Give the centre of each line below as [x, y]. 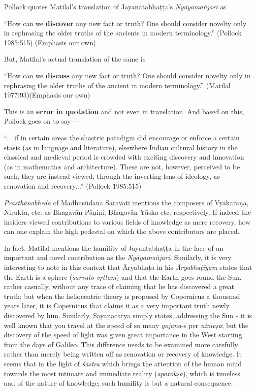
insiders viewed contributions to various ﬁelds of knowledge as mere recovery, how [127, 221]
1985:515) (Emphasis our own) [50, 42]
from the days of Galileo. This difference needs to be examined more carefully [121, 344]
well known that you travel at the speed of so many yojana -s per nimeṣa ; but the [126, 325]
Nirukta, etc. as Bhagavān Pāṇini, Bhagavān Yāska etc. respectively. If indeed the [128, 212]
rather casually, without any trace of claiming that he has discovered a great [119, 286]
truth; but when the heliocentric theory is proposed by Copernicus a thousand [122, 296]
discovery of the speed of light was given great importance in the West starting [123, 335]
